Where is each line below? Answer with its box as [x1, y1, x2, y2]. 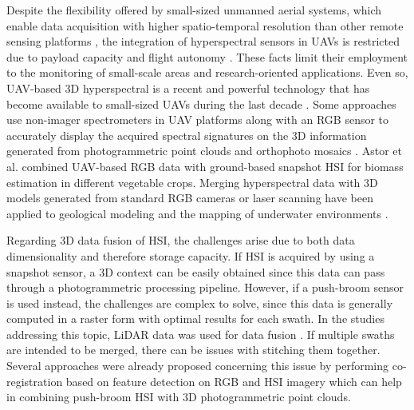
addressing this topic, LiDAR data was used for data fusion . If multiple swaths [6, 325, 395, 342]
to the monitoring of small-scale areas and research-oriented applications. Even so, [6, 64, 408, 81]
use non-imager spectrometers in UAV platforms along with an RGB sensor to [6, 111, 389, 128]
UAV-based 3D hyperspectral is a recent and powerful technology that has [6, 79, 370, 96]
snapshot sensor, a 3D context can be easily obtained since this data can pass [6, 263, 385, 280]
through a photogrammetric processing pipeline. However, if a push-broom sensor [6, 279, 404, 296]
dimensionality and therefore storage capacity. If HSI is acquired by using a [6, 247, 375, 264]
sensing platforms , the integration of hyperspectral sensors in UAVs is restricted [6, 33, 400, 50]
